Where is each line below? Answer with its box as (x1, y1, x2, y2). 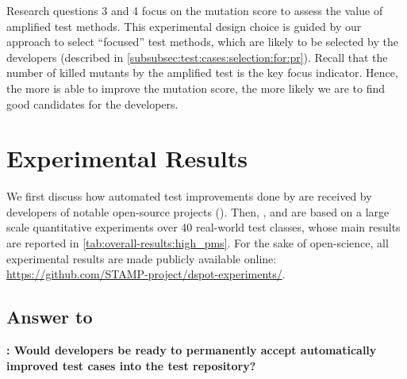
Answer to (6, 304, 93, 329)
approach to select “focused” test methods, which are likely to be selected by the (6, 33, 398, 50)
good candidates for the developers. (6, 95, 179, 112)
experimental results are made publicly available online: (6, 250, 277, 266)
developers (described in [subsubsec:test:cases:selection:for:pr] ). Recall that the (6, 48, 388, 65)
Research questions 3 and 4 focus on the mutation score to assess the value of (6, 2, 383, 18)
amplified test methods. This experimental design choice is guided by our (6, 17, 362, 34)
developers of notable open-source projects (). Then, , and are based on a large (6, 203, 390, 220)
